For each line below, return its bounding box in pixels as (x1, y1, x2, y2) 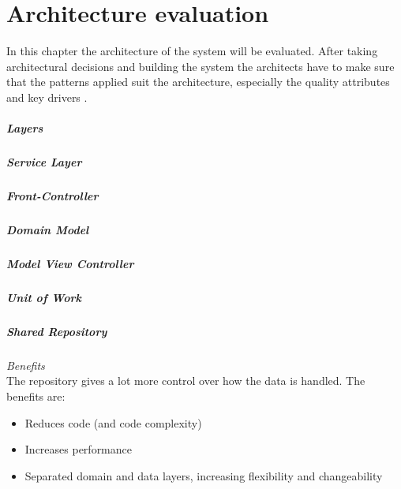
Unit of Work (6, 289, 82, 305)
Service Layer (6, 154, 82, 170)
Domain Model (6, 222, 89, 237)
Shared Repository (6, 323, 107, 339)
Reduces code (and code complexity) (24, 414, 202, 431)
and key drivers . (6, 88, 88, 105)
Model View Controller (6, 255, 134, 271)
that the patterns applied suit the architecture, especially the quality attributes (6, 73, 390, 90)
